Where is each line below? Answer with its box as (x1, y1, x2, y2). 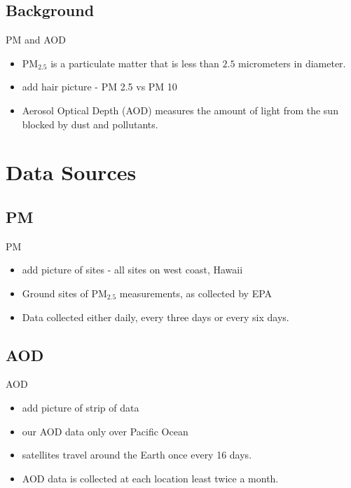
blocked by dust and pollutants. (22, 116, 158, 131)
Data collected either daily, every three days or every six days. (22, 309, 289, 324)
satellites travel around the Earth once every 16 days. (22, 447, 252, 462)
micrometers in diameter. (238, 55, 346, 70)
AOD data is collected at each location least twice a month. (22, 470, 279, 485)
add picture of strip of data (22, 400, 139, 414)
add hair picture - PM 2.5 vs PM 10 (22, 79, 177, 94)
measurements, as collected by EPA (119, 285, 273, 300)
